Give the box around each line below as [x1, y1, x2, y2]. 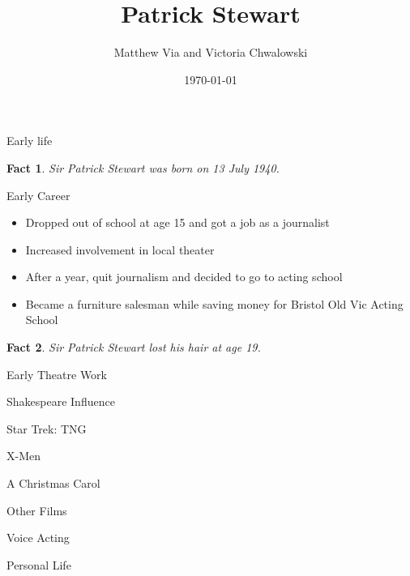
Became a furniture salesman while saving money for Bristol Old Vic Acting [25, 295, 404, 312]
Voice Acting [6, 529, 70, 546]
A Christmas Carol [6, 475, 100, 492]
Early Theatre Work [6, 365, 107, 382]
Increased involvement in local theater [25, 241, 215, 258]
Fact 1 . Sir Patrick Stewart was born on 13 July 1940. [6, 159, 280, 176]
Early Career [6, 186, 70, 203]
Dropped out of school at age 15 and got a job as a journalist [25, 214, 330, 231]
